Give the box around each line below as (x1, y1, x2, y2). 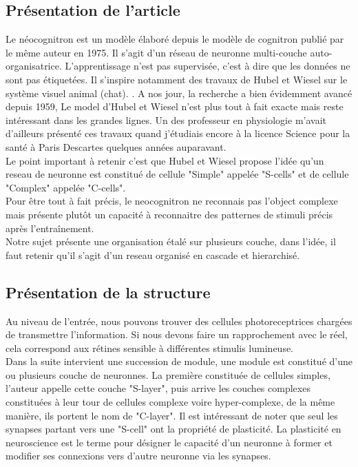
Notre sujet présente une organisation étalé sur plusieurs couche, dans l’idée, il (6, 234, 336, 249)
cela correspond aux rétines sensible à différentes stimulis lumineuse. (6, 340, 294, 355)
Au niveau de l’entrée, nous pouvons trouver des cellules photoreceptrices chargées (6, 313, 352, 328)
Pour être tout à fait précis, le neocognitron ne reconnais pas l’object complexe (6, 194, 338, 208)
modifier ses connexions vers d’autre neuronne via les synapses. (6, 448, 271, 463)
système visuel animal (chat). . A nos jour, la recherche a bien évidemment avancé (6, 85, 352, 100)
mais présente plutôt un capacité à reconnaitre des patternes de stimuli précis (6, 207, 333, 221)
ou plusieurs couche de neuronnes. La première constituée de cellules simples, (6, 367, 330, 382)
